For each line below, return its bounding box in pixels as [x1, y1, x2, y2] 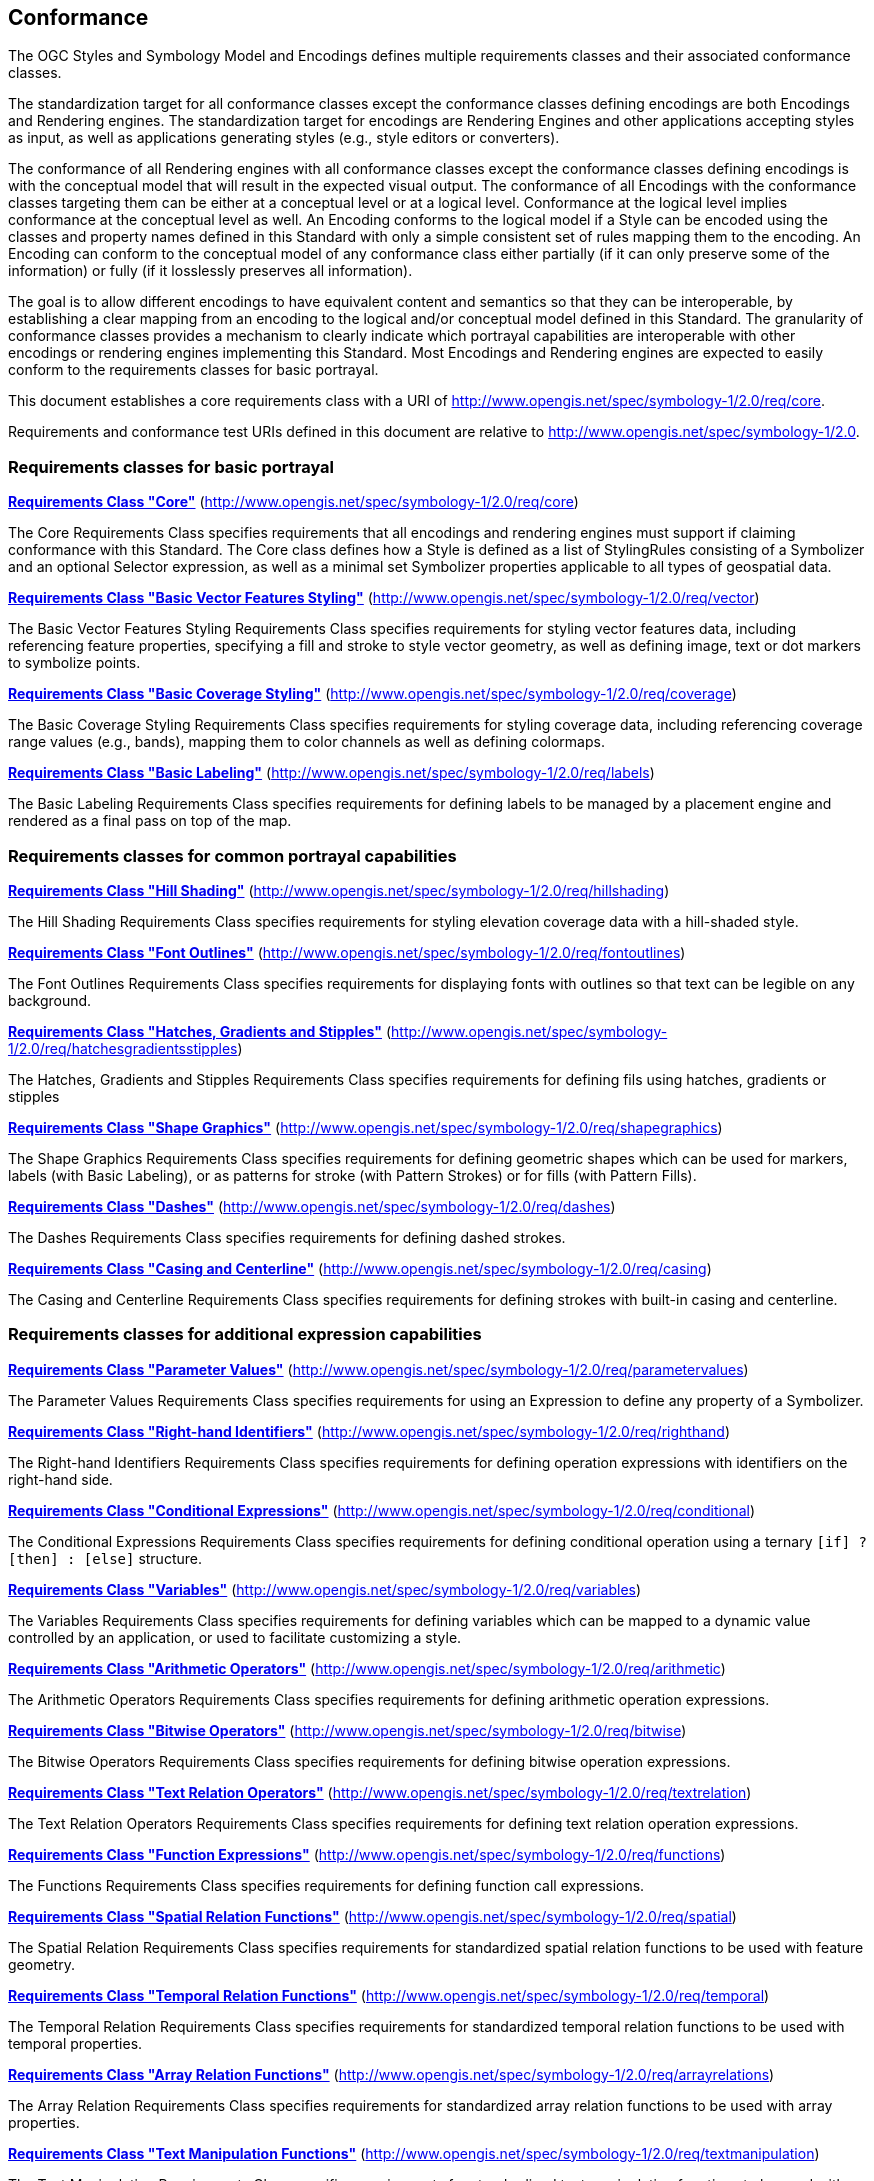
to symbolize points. [8, 654, 141, 672]
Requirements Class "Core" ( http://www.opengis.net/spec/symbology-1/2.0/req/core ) [8, 493, 579, 511]
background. [8, 991, 92, 1009]
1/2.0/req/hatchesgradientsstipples [8, 1039, 238, 1057]
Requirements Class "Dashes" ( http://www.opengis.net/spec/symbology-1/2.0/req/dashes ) [8, 1197, 616, 1215]
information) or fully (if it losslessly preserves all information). [8, 262, 413, 280]
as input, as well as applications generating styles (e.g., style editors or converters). [8, 129, 560, 147]
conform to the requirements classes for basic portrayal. [8, 361, 379, 379]
